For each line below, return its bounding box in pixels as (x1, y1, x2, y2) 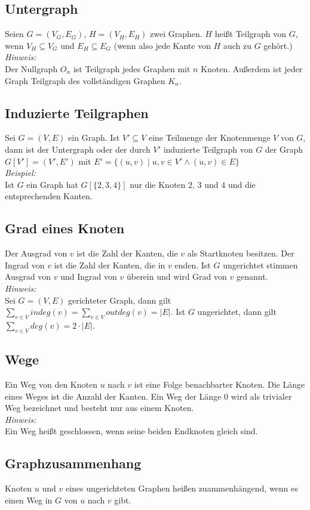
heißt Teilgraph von (214, 27, 287, 40)
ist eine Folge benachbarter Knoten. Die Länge (134, 378, 305, 390)
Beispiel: (5, 166, 36, 179)
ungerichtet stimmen (223, 258, 298, 271)
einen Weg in (5, 493, 53, 506)
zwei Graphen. (150, 27, 202, 40)
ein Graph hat (26, 178, 78, 190)
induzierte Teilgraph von (163, 143, 253, 155)
